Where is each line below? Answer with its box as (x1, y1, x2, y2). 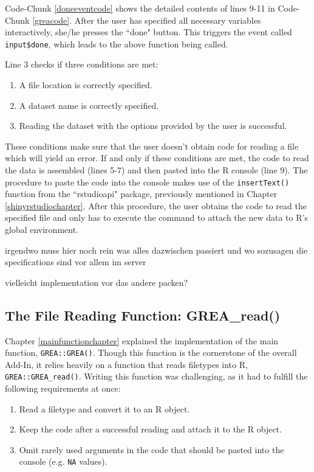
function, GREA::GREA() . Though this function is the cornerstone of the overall (5, 346, 297, 359)
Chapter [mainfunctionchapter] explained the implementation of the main (5, 334, 279, 347)
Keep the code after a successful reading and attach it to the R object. (19, 423, 282, 436)
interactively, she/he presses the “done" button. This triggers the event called (5, 26, 292, 38)
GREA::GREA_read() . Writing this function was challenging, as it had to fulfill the (5, 370, 308, 383)
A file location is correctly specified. (19, 78, 152, 91)
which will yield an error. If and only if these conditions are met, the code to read (5, 151, 309, 164)
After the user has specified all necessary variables (74, 13, 261, 26)
